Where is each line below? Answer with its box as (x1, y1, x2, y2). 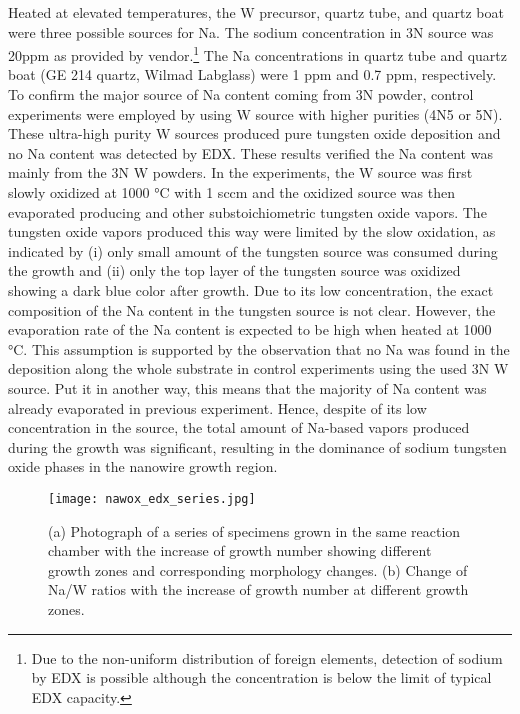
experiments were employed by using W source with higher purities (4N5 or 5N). (8, 103, 503, 124)
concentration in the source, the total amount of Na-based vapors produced (8, 417, 470, 438)
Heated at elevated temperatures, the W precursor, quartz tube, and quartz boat (8, 2, 504, 22)
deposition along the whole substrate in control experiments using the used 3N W (8, 358, 509, 379)
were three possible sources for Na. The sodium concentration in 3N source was (8, 21, 494, 42)
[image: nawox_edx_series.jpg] (48, 491, 256, 506)
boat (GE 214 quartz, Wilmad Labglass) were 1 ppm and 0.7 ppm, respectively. (8, 64, 497, 85)
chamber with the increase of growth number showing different (48, 540, 432, 561)
